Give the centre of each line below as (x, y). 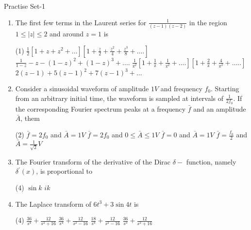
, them (30, 118)
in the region (208, 22)
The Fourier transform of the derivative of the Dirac (93, 161)
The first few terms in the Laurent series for (81, 22)
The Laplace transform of (53, 204)
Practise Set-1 (25, 6)
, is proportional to (64, 171)
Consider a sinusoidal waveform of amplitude (82, 88)
